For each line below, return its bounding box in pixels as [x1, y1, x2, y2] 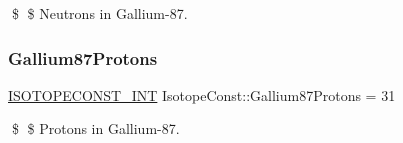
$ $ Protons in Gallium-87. [11, 118, 180, 139]
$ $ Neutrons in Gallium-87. [11, 3, 188, 23]
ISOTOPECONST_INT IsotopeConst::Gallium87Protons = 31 [8, 84, 396, 105]
